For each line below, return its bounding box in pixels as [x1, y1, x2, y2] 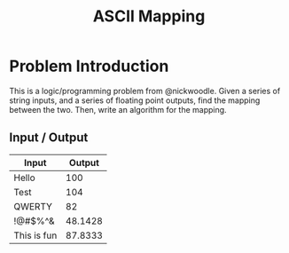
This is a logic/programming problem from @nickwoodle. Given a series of [9, 85, 281, 96]
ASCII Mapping [92, 6, 206, 27]
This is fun [13, 229, 58, 241]
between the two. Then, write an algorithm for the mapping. [9, 104, 228, 115]
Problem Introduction [9, 56, 169, 76]
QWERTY [13, 200, 53, 212]
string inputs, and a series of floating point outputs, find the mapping [9, 95, 261, 106]
